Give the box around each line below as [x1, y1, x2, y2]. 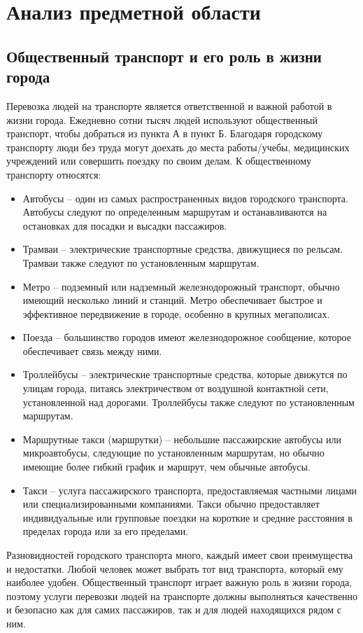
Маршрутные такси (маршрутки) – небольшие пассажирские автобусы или [22, 431, 341, 446]
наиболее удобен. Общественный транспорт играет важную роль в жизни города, [6, 575, 353, 590]
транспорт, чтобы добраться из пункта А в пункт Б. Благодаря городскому [6, 126, 323, 141]
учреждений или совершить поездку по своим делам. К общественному [6, 153, 312, 168]
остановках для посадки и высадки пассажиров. [22, 218, 227, 232]
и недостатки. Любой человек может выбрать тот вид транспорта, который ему [6, 561, 343, 576]
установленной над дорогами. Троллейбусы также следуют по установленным [22, 394, 355, 409]
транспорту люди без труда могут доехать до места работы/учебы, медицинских [6, 139, 350, 154]
